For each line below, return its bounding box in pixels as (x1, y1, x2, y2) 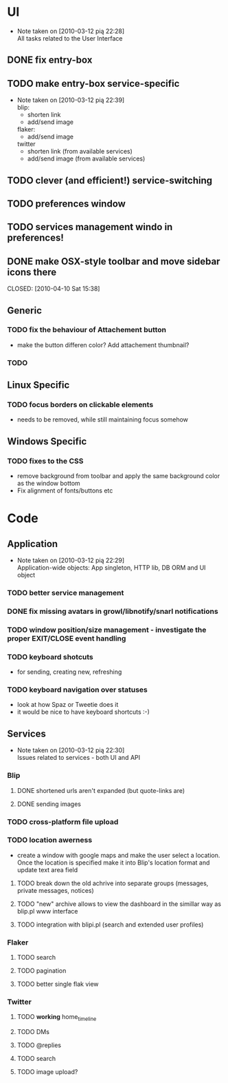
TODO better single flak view (16, 980, 99, 989)
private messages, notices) (16, 886, 94, 894)
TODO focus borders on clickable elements (7, 400, 154, 410)
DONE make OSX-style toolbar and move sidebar (7, 256, 220, 267)
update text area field (16, 865, 78, 874)
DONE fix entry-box (7, 54, 93, 66)
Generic (7, 305, 43, 316)
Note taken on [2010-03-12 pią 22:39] (16, 96, 125, 104)
